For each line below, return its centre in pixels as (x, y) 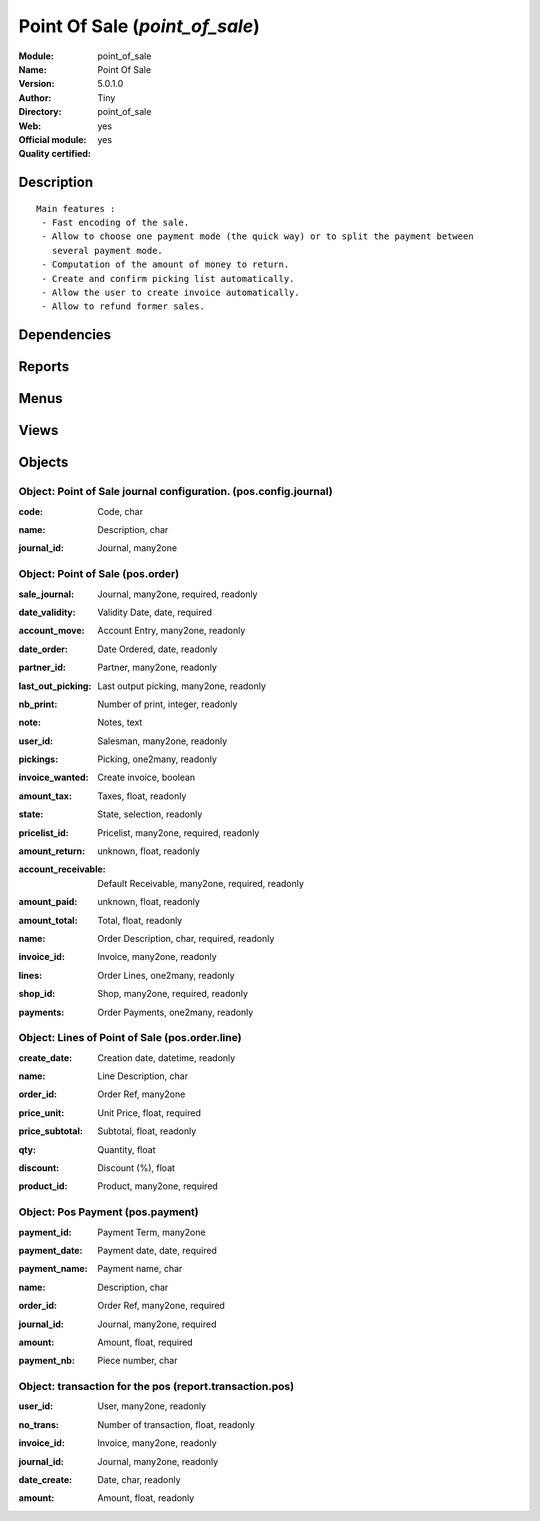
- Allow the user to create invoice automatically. (170, 293)
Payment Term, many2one (151, 1232)
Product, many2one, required (158, 1186)
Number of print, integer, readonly (167, 704)
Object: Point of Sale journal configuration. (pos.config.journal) (176, 492)
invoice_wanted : (53, 777)
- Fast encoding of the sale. (115, 223)
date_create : (45, 1479)
